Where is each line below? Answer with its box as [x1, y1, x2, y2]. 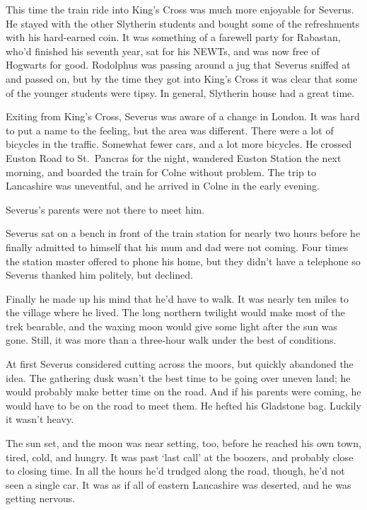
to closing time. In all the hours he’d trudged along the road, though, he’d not [6, 463, 345, 478]
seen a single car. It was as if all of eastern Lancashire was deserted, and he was [6, 477, 351, 492]
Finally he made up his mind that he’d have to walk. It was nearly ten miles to [6, 291, 349, 306]
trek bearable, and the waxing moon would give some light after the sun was [6, 318, 337, 333]
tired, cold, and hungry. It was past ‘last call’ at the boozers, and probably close [6, 449, 354, 464]
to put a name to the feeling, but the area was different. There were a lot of [6, 122, 334, 137]
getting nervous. [6, 491, 76, 506]
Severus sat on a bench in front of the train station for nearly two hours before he [6, 226, 361, 240]
